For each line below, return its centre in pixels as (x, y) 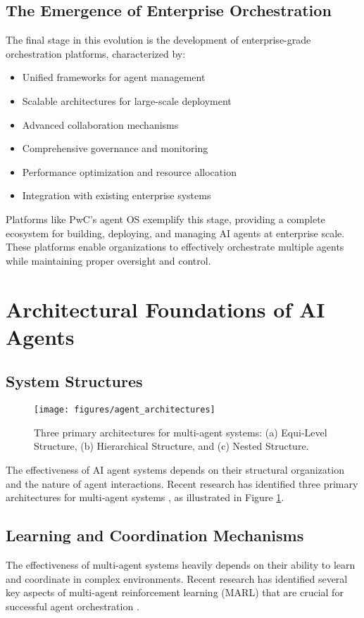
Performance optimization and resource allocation (129, 171)
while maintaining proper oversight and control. (108, 260)
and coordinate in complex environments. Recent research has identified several (177, 578)
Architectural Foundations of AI (165, 309)
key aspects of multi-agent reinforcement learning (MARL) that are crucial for (175, 592)
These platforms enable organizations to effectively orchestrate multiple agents (175, 247)
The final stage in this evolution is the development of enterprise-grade (158, 40)
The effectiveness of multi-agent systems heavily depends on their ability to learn (181, 564)
